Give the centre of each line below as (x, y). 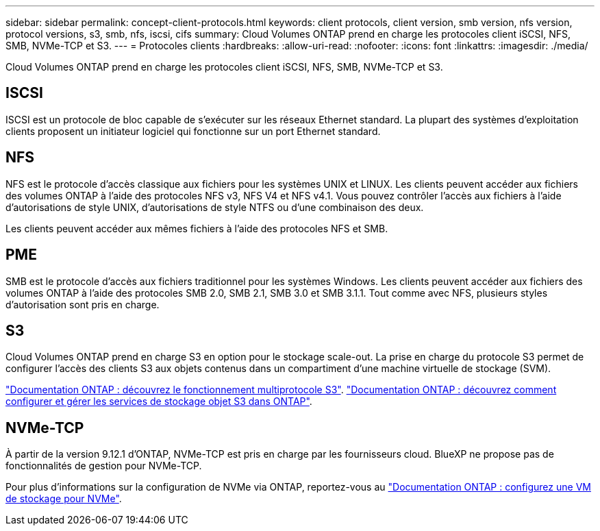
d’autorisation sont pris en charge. (83, 304)
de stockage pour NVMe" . (64, 499)
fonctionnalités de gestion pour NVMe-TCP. (104, 466)
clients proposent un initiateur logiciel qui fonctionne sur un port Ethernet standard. (193, 131)
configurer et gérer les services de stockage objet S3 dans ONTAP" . (159, 402)
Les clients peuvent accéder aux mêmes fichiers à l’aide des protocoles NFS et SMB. (197, 228)
